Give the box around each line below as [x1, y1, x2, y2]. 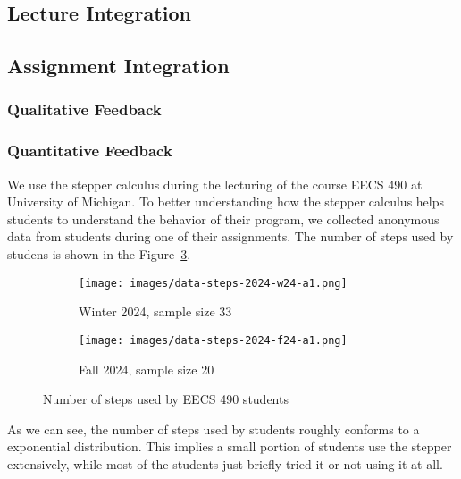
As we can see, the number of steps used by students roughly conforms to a [7, 419, 420, 438]
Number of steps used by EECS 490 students [43, 390, 289, 408]
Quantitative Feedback [7, 139, 172, 162]
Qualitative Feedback [7, 98, 162, 121]
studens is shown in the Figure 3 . [7, 245, 191, 263]
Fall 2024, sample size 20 [79, 359, 214, 378]
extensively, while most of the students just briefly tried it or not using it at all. [7, 454, 443, 473]
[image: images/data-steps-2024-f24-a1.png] [79, 333, 348, 347]
